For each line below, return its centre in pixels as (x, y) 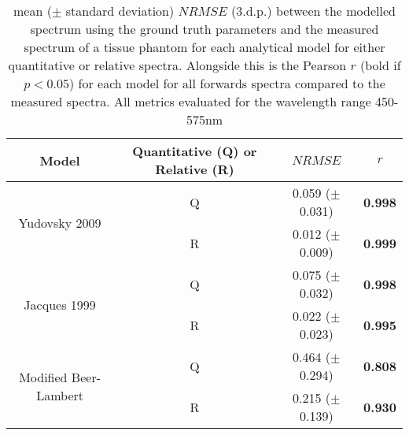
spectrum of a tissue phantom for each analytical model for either (204, 47)
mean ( (33, 11)
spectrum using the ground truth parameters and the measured (204, 29)
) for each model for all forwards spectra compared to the (227, 83)
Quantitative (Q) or (195, 151)
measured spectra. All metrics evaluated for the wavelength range (191, 101)
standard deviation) (120, 11)
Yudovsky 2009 (60, 222)
